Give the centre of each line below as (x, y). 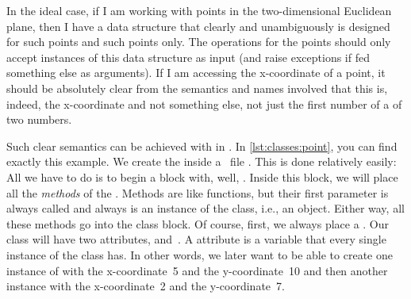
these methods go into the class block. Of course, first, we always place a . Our (198, 223)
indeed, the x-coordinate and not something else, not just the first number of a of (204, 103)
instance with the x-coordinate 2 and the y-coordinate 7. (146, 286)
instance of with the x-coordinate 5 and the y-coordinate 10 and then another (197, 270)
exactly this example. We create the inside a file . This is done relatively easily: (202, 161)
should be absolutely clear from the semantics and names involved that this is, (197, 88)
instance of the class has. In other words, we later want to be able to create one (200, 254)
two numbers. (39, 119)
